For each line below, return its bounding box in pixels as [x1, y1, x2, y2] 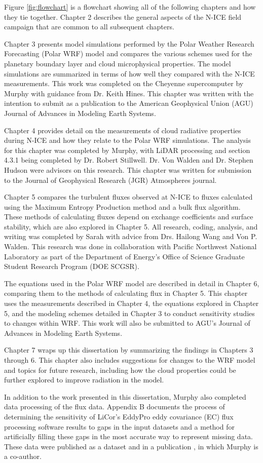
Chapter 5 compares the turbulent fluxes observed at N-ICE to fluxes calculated [4, 191, 253, 202]
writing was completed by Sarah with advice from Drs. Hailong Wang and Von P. [4, 231, 257, 242]
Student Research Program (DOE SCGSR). [4, 261, 139, 272]
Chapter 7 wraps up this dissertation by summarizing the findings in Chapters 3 [4, 344, 253, 355]
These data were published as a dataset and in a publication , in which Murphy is [4, 441, 258, 451]
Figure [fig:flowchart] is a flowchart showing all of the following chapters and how [4, 2, 256, 12]
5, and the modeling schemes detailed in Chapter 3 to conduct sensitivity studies [4, 307, 255, 318]
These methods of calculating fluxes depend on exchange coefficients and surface [4, 211, 253, 222]
